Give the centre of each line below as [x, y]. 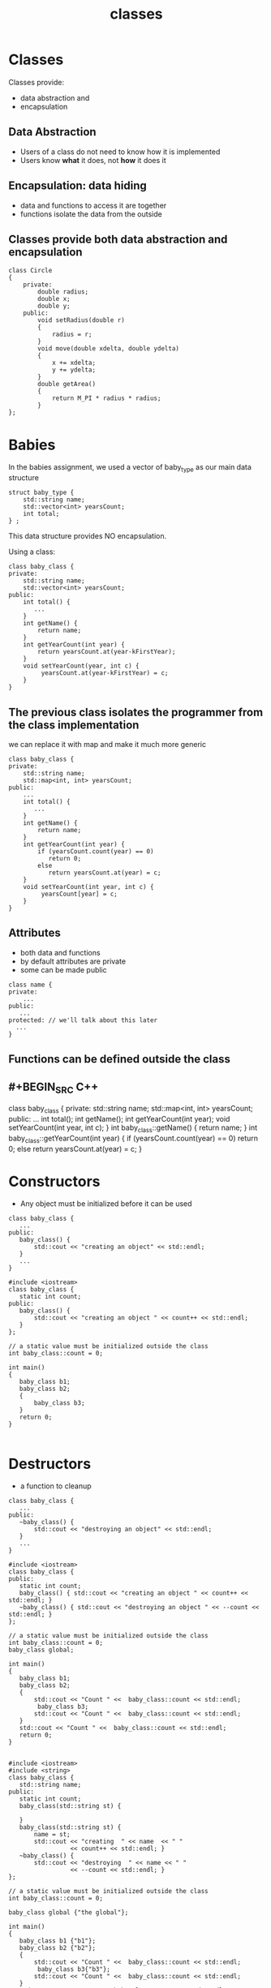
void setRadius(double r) [82, 320]
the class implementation [74, 725]
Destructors [50, 1464]
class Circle [30, 271]
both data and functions [60, 952]
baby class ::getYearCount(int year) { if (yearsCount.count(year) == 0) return [133, 1139]
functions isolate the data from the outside [91, 214]
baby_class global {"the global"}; [69, 1913]
